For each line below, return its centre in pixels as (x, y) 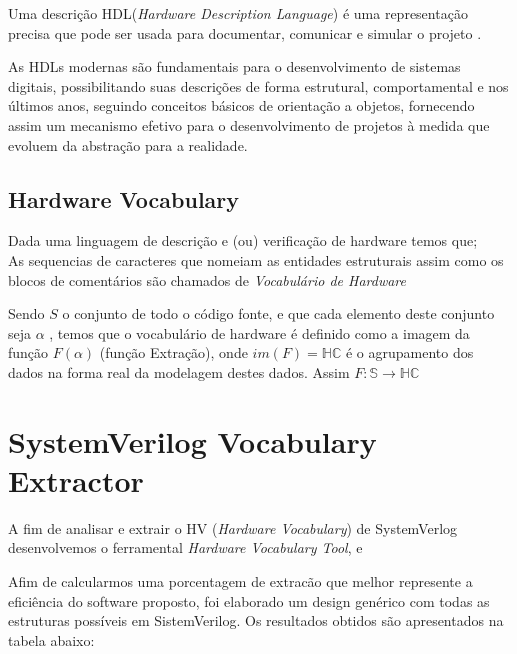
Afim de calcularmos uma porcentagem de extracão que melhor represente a (240, 581)
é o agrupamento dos (409, 352)
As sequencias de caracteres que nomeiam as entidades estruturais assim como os (256, 259)
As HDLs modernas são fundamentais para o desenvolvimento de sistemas (234, 66)
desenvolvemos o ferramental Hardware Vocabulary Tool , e (185, 547)
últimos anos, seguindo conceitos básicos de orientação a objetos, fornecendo (241, 105)
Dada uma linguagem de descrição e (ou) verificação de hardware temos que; (243, 240)
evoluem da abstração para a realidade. (128, 144)
